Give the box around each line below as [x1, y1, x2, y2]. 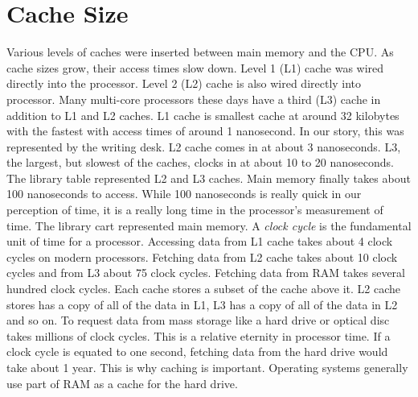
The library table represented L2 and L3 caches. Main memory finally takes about [6, 169, 411, 186]
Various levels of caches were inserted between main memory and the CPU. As [6, 43, 394, 60]
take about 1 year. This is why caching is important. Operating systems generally [6, 359, 408, 375]
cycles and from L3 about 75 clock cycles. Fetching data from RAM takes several [6, 264, 406, 281]
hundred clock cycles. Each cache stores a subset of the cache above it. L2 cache [6, 280, 400, 297]
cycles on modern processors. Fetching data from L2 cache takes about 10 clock [6, 248, 398, 265]
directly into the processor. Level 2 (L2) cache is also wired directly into [6, 75, 362, 92]
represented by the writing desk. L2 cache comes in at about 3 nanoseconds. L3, [6, 138, 401, 155]
